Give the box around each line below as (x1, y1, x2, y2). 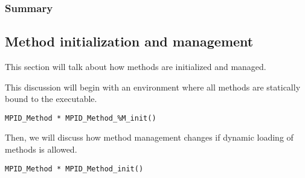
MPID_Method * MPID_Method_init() (5, 164, 144, 173)
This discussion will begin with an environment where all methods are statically (5, 80, 301, 93)
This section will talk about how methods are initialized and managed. (5, 60, 266, 73)
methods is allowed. (5, 143, 77, 156)
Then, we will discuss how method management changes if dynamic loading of (5, 131, 294, 144)
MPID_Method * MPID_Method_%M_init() (5, 113, 156, 122)
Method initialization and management (5, 32, 254, 51)
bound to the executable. (5, 92, 97, 105)
